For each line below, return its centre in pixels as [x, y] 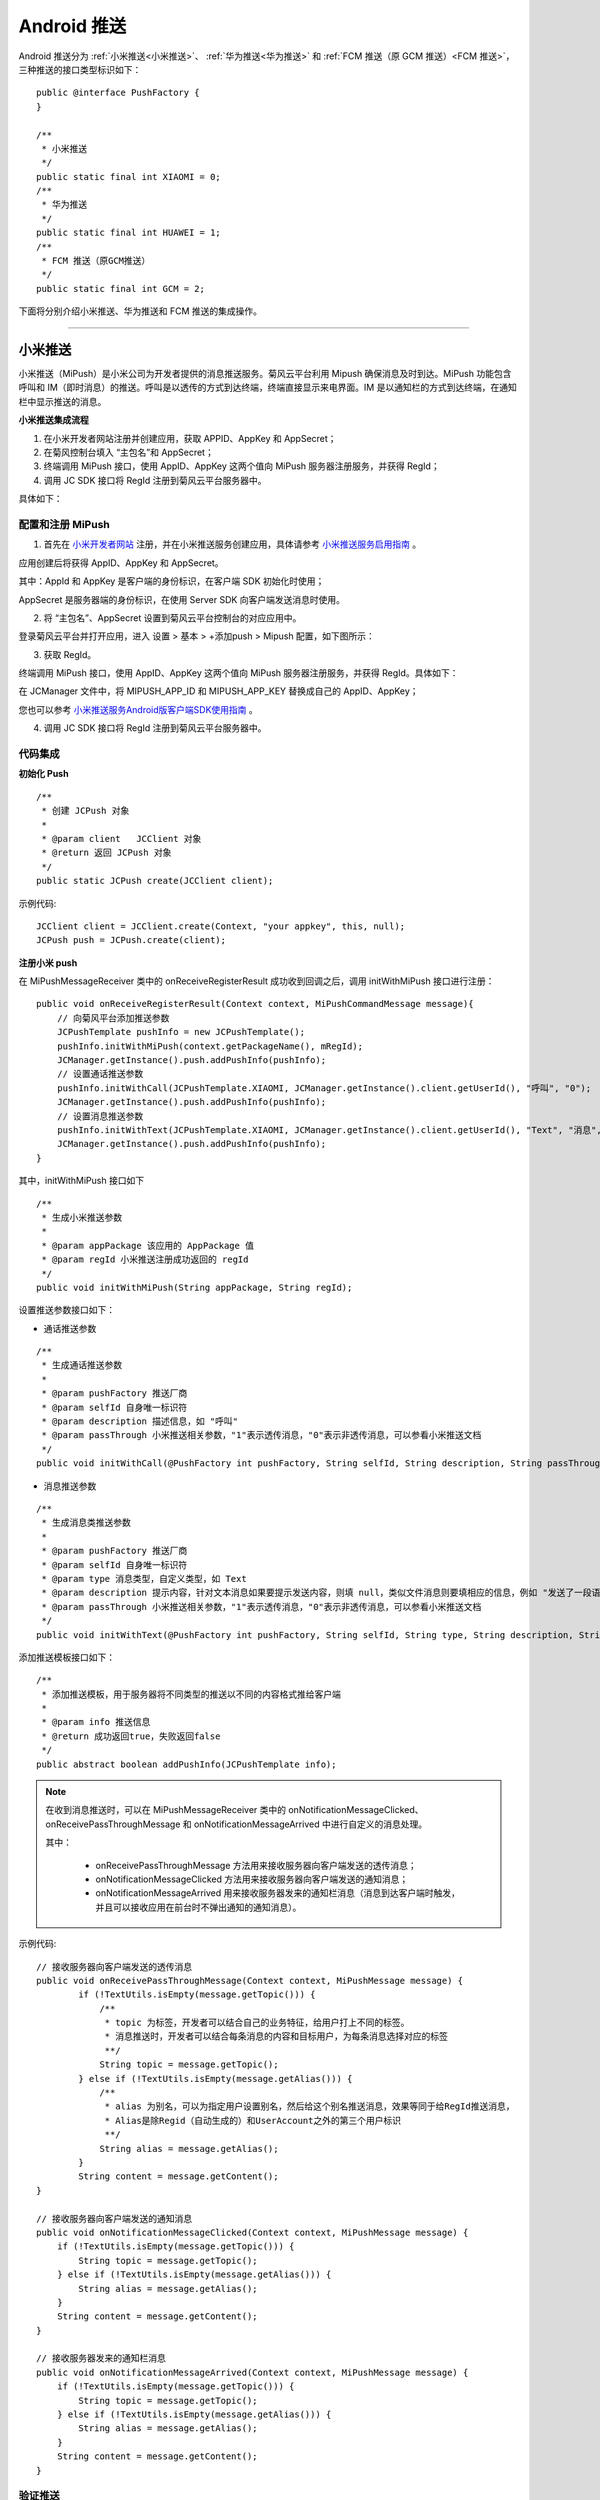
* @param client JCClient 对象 [121, 838]
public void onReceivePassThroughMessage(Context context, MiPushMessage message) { [250, 1980]
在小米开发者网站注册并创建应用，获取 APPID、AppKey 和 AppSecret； [190, 438]
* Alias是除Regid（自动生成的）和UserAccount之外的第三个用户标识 [253, 2120]
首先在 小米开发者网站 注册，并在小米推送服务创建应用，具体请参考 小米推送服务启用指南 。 [232, 544]
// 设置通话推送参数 [100, 1074]
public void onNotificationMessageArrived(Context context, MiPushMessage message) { [252, 2372]
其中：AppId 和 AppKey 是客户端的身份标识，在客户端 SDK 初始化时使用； [171, 581]
